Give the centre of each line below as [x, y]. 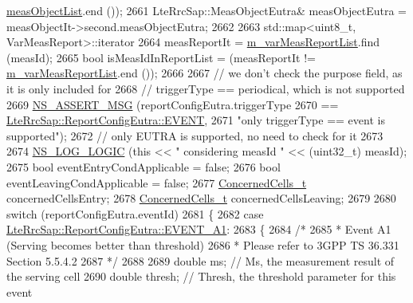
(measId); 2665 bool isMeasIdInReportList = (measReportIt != [161, 57]
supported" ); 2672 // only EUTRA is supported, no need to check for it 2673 [195, 135]
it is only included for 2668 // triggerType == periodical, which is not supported [206, 88]
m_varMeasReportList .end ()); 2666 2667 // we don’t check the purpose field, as [205, 73]
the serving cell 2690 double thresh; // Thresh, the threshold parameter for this [201, 276]
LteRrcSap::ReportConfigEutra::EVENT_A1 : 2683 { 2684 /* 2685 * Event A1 [199, 229]
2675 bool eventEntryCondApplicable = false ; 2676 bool [144, 166]
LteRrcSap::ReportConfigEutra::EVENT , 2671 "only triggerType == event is [196, 120]
